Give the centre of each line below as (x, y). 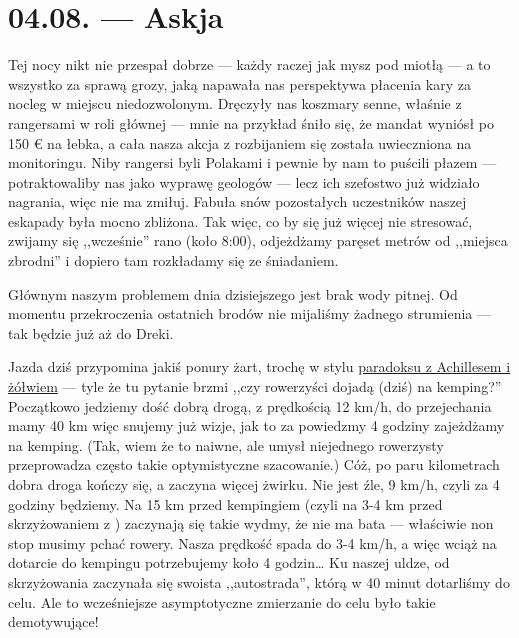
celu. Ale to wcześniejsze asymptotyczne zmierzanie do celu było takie (222, 601)
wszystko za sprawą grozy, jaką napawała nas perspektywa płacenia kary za (239, 83)
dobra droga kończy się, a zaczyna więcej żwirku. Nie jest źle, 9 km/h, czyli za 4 (254, 484)
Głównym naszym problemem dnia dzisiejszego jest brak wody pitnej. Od (233, 293)
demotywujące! (53, 621)
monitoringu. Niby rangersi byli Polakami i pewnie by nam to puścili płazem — (252, 162)
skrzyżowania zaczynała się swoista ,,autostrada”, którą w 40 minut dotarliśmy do (259, 581)
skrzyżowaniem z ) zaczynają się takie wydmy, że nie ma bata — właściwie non (251, 523)
